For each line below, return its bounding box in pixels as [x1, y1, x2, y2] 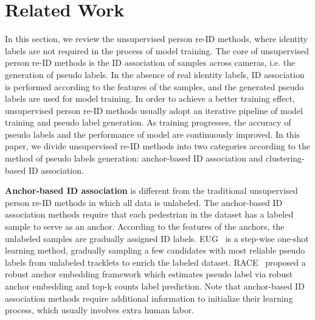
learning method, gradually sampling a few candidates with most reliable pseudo [5, 244, 305, 257]
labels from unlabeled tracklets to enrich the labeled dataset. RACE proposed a [5, 255, 306, 268]
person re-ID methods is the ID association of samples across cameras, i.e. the [5, 56, 296, 69]
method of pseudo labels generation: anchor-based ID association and [5, 152, 263, 165]
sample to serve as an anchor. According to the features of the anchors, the [5, 220, 285, 233]
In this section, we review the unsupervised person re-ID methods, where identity [5, 32, 308, 45]
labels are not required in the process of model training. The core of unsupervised [5, 44, 310, 57]
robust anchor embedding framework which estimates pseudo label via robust [5, 268, 293, 280]
